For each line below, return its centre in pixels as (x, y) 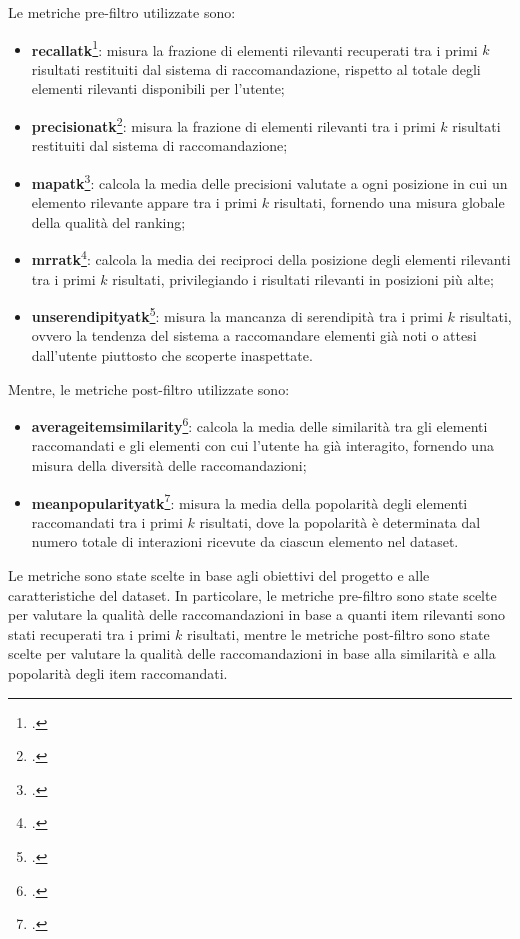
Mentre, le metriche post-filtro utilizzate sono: (149, 388)
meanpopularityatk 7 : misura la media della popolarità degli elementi (249, 501)
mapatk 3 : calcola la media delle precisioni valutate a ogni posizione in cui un (269, 181)
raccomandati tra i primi (107, 521)
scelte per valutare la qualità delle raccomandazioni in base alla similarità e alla (252, 653)
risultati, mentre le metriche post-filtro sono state (338, 633)
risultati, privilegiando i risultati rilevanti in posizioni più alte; (303, 278)
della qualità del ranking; (108, 221)
